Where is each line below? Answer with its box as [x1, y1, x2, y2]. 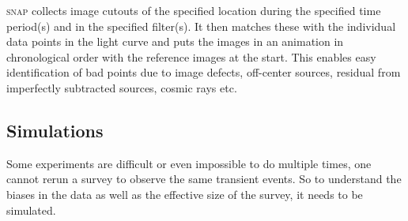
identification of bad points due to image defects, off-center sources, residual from [6, 64, 401, 81]
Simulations [6, 118, 104, 142]
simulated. [6, 201, 56, 218]
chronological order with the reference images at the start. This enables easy [6, 48, 376, 65]
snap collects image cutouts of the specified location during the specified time [6, 2, 381, 18]
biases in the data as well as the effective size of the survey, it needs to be [6, 185, 363, 202]
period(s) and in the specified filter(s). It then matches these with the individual [6, 17, 396, 34]
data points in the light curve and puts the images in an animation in [6, 33, 344, 50]
